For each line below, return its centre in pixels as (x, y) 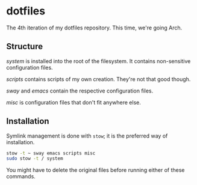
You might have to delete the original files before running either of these (95, 170)
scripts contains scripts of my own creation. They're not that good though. (98, 79)
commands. (21, 177)
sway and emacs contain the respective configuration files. (80, 91)
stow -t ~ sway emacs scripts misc (51, 153)
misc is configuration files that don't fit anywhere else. (74, 102)
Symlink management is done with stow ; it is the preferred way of (87, 136)
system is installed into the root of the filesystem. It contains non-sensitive (98, 61)
